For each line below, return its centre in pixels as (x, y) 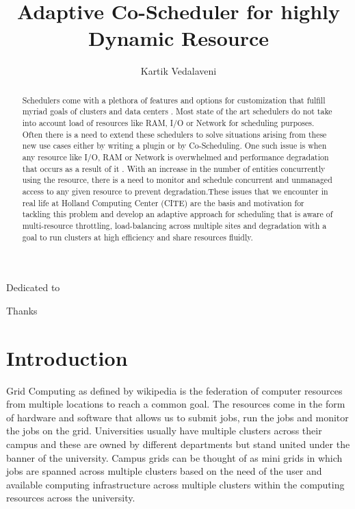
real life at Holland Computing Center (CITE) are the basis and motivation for (163, 202)
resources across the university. (71, 498)
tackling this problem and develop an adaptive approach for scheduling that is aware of (177, 214)
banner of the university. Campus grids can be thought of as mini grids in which (174, 457)
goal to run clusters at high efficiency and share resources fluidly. (137, 237)
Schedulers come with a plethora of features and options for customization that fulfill (174, 100)
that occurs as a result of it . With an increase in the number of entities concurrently (174, 168)
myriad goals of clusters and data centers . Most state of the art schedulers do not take (177, 111)
